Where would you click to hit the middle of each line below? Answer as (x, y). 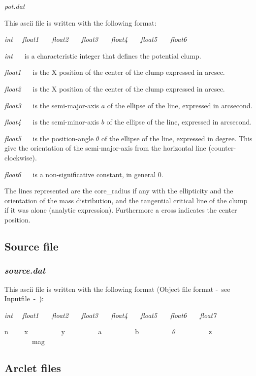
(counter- (222, 148)
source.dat (25, 270)
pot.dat (15, 6)
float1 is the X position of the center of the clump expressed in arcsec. (115, 72)
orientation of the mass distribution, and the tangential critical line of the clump (126, 200)
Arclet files (33, 367)
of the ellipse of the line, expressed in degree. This (177, 138)
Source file (32, 246)
